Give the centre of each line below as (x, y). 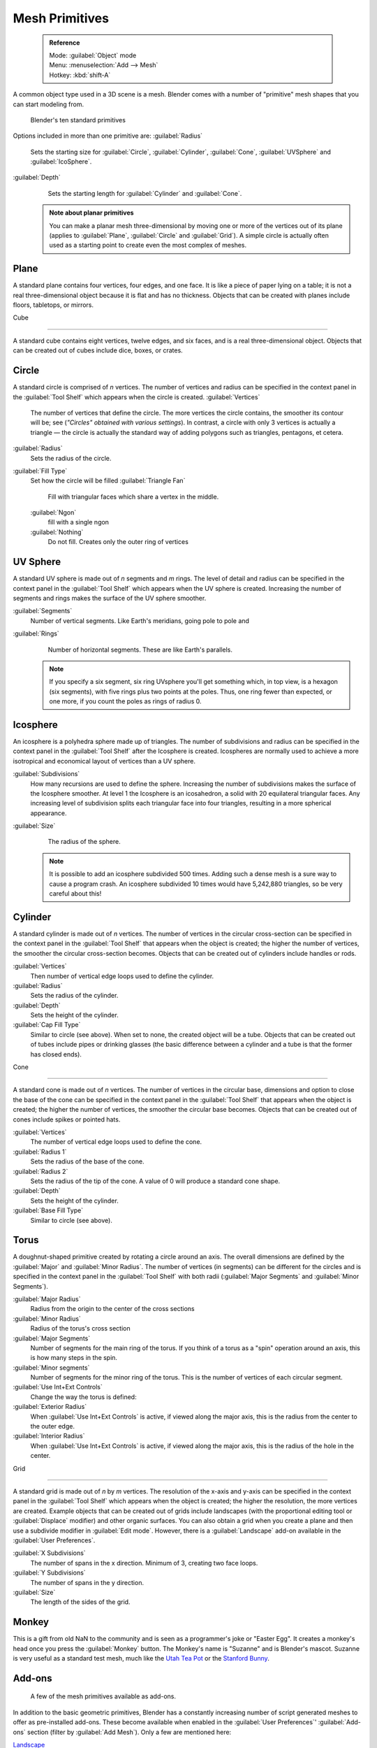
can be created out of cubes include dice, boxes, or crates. (98, 350)
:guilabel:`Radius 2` (40, 1171)
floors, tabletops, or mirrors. (53, 305)
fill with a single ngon (79, 522)
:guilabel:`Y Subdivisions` (50, 1573)
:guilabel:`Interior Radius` (49, 1436)
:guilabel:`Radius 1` (40, 1152)
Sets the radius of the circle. (71, 458)
